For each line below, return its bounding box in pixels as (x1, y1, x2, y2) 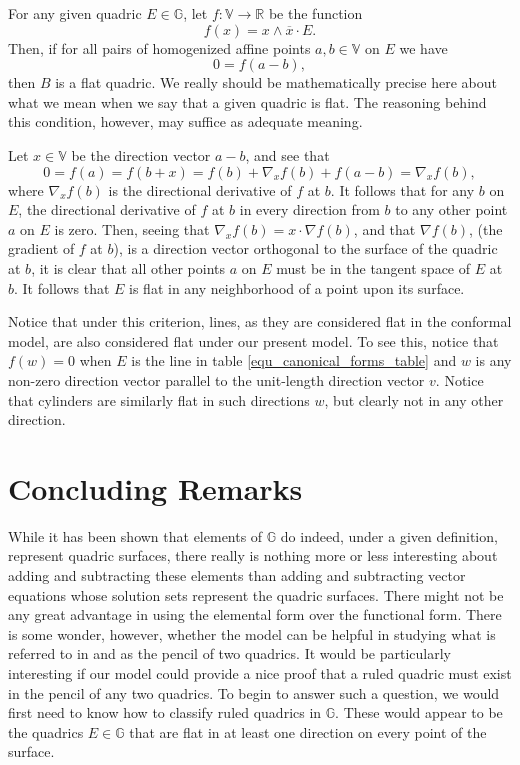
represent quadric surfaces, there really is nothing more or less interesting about (8, 545, 498, 566)
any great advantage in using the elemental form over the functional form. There (8, 604, 502, 625)
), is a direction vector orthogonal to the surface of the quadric (113, 238, 498, 259)
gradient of (8, 238, 75, 259)
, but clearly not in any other (324, 389, 504, 410)
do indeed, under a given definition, (280, 525, 498, 546)
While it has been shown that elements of (8, 525, 263, 546)
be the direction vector (71, 144, 211, 165)
